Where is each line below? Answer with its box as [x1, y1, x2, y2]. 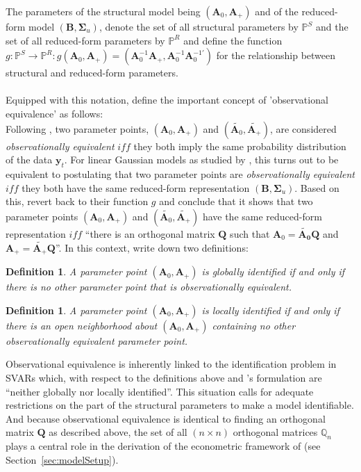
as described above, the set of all [49, 425, 187, 439]
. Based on [294, 180, 339, 195]
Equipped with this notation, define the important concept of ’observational [6, 92, 328, 107]
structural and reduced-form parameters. [6, 65, 178, 80]
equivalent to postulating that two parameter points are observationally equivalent [6, 166, 355, 181]
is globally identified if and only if [201, 264, 345, 279]
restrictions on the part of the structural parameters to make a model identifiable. [6, 398, 354, 412]
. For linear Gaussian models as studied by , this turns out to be [64, 152, 339, 167]
